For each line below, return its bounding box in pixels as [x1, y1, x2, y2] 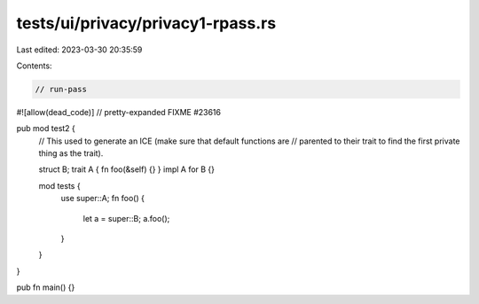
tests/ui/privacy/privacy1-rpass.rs [16, 13, 277, 33]
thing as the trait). [38, 148, 104, 159]
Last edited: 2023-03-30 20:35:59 [16, 44, 143, 55]
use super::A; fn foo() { [60, 193, 145, 204]
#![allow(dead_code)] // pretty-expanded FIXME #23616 [16, 106, 222, 117]
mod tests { [38, 180, 81, 191]
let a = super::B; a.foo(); [82, 213, 170, 223]
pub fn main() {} [16, 282, 75, 292]
